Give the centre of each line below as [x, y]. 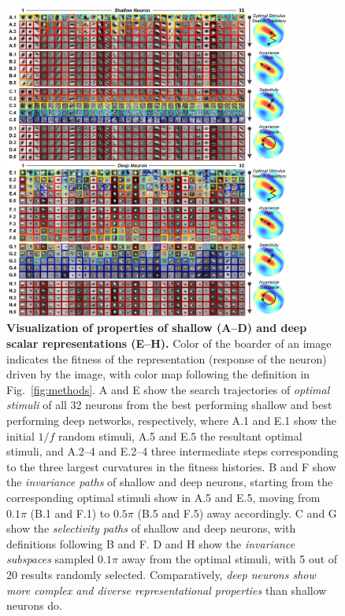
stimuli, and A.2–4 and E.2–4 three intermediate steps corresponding [172, 451]
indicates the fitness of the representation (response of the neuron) [167, 358]
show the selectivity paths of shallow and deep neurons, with [151, 528]
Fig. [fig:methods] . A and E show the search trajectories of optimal [168, 389]
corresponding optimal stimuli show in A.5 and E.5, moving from [163, 498]
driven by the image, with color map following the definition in [158, 374]
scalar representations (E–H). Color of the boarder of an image [169, 343]
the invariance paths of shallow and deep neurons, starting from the [170, 482]
